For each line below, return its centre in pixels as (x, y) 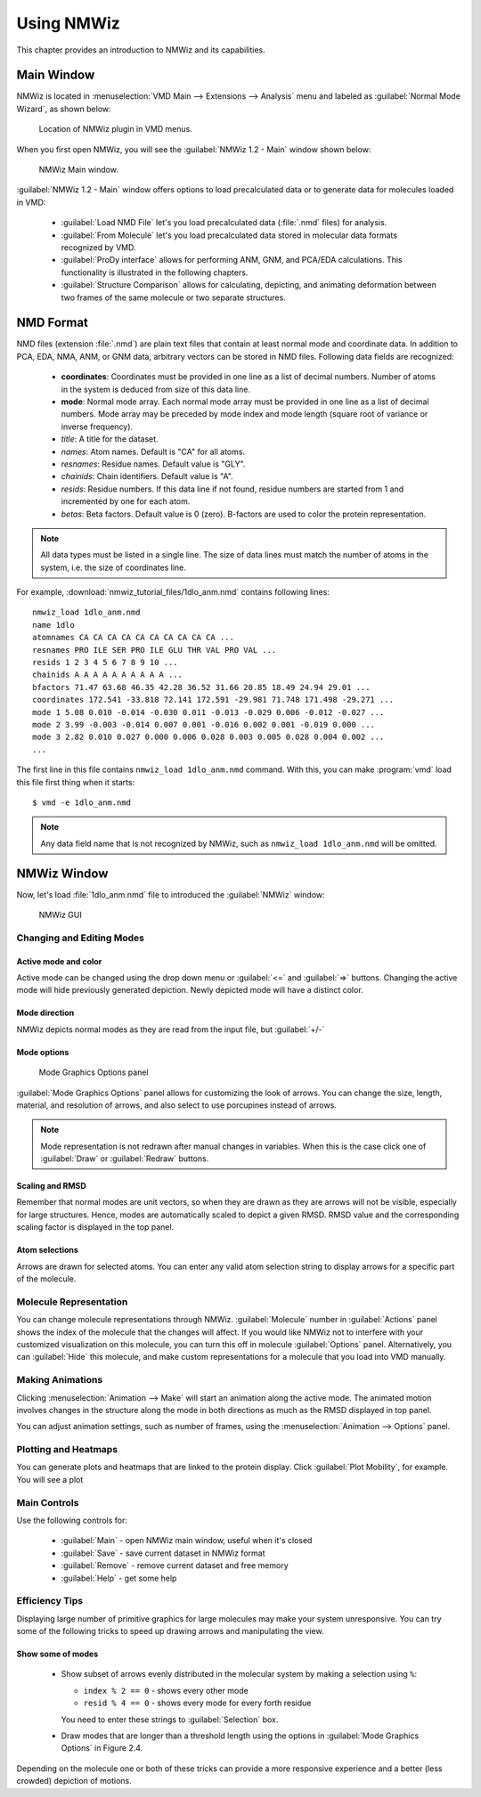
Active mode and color (59, 961)
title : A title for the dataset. (110, 439)
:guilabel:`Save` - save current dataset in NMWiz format (163, 1553)
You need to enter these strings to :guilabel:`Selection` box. (170, 1720)
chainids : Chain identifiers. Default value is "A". (147, 476)
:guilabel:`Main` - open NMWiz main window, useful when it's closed (187, 1541)
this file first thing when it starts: (76, 782)
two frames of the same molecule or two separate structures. (174, 297)
